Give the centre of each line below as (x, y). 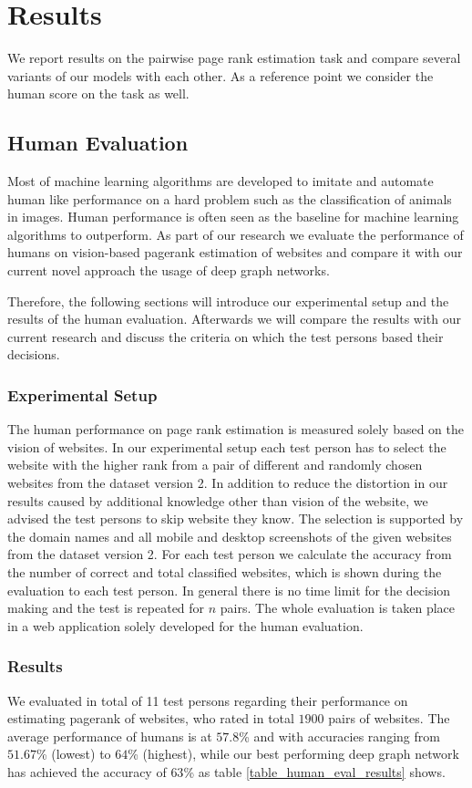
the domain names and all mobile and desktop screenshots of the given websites (230, 536)
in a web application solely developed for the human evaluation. (185, 625)
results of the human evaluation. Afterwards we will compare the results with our (234, 319)
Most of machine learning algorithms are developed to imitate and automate (221, 181)
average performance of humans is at (110, 736)
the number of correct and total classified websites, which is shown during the (225, 572)
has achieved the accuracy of (87, 771)
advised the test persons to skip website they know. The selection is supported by (236, 518)
